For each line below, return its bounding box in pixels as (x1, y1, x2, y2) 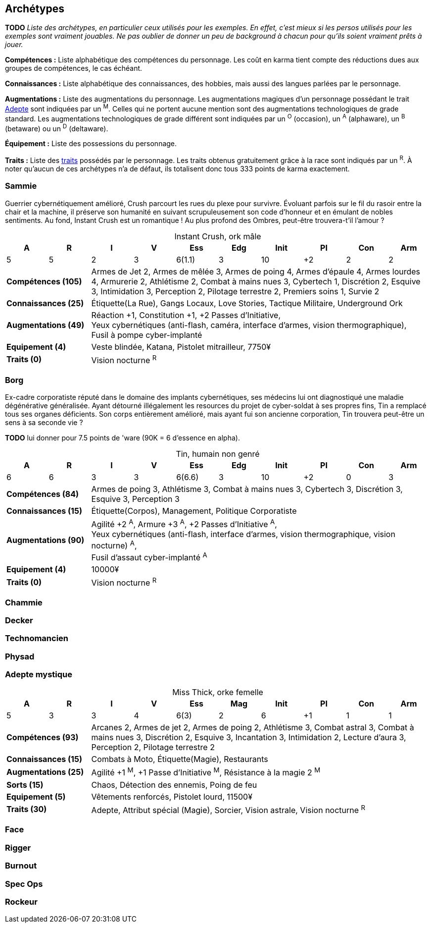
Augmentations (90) (6, 535, 85, 545)
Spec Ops (5, 878, 43, 889)
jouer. (5, 40, 23, 49)
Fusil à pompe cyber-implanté (91, 329, 202, 340)
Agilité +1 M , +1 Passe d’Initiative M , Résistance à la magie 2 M (91, 766, 321, 778)
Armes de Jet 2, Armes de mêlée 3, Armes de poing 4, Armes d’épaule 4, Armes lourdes (91, 266, 421, 276)
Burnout (5, 861, 37, 871)
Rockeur (5, 896, 38, 907)
